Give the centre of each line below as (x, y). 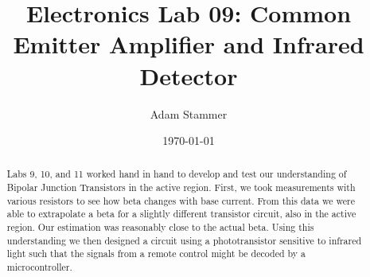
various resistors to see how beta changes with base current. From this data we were (181, 200)
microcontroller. (39, 267)
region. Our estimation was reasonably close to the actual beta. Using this (160, 227)
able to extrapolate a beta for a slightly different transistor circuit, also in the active (181, 214)
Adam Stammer (189, 113)
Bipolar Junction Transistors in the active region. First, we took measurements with (181, 187)
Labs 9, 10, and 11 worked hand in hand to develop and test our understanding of (177, 174)
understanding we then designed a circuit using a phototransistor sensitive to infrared (184, 240)
